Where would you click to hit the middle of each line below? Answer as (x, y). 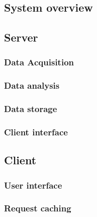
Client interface (36, 132)
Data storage (31, 109)
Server (21, 37)
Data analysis (32, 85)
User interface (33, 185)
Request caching (38, 208)
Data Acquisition (39, 62)
